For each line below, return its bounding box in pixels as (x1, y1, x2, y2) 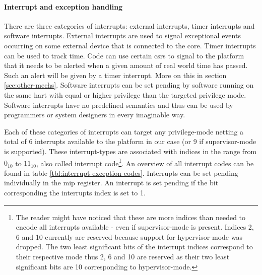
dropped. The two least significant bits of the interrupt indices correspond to (16, 241, 253, 252)
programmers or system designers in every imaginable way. (4, 109, 185, 120)
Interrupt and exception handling (4, 1, 123, 12)
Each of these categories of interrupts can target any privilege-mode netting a (4, 126, 244, 136)
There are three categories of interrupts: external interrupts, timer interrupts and (4, 20, 255, 31)
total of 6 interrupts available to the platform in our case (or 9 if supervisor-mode (4, 136, 256, 147)
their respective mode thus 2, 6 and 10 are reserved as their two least (16, 251, 230, 261)
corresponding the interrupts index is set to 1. (4, 187, 146, 197)
